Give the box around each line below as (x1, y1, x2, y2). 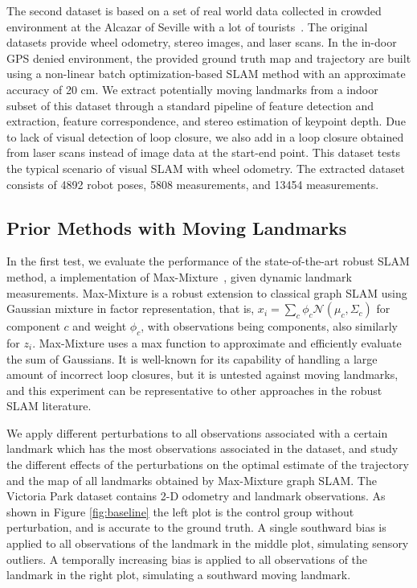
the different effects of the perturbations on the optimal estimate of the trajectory (6, 456, 409, 473)
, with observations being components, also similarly (141, 318, 398, 335)
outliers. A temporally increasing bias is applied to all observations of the (6, 550, 368, 567)
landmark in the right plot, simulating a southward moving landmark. (6, 566, 351, 583)
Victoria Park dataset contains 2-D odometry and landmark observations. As (6, 487, 386, 504)
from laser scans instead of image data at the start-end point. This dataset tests (6, 144, 400, 161)
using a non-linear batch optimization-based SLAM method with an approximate (6, 65, 406, 82)
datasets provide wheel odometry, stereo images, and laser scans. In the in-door (6, 34, 397, 51)
